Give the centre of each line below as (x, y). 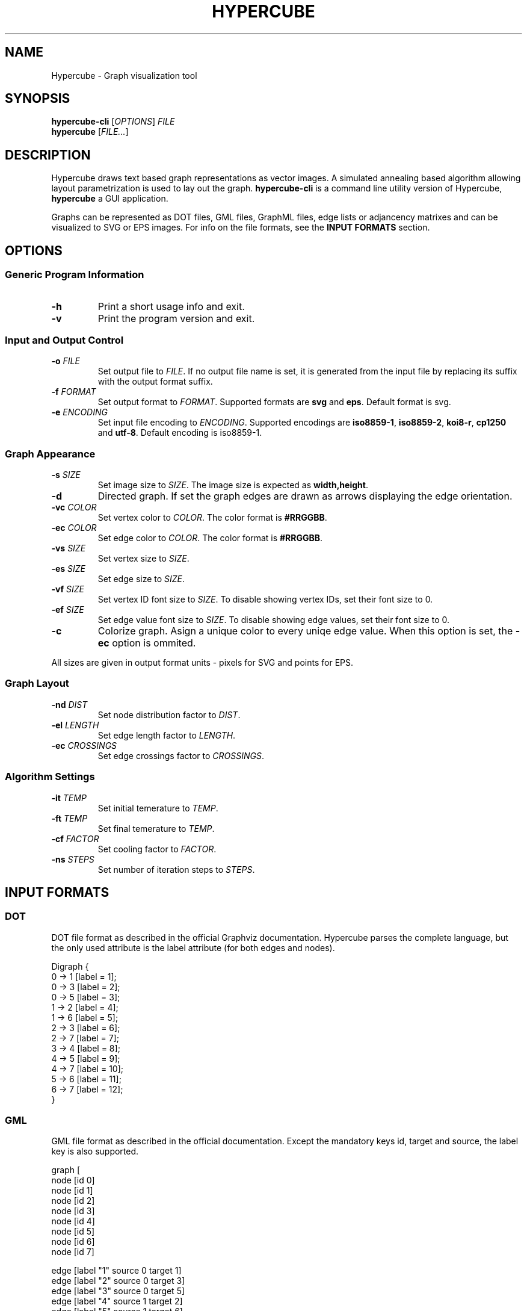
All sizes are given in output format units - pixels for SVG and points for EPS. (202, 662)
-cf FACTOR (75, 838)
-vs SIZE (69, 548)
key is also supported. (95, 1151)
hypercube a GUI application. (110, 199)
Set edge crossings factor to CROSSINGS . (181, 755)
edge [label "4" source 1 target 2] (117, 1301)
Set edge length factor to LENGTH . (167, 735)
